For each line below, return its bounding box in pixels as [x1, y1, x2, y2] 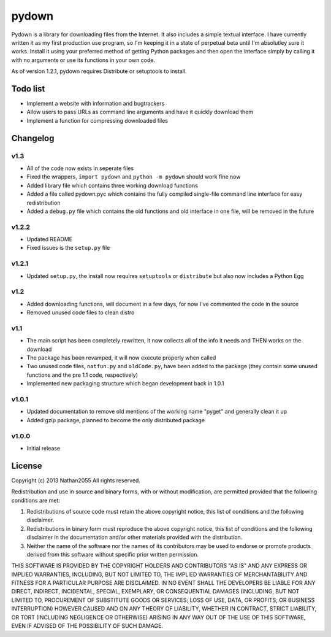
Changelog [11, 133, 55, 144]
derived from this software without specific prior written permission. [26, 550, 199, 558]
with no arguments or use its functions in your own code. [11, 56, 156, 64]
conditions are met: [11, 496, 61, 504]
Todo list [11, 83, 45, 94]
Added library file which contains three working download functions [26, 182, 199, 189]
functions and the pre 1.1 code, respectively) [26, 371, 138, 379]
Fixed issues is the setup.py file [26, 244, 110, 252]
